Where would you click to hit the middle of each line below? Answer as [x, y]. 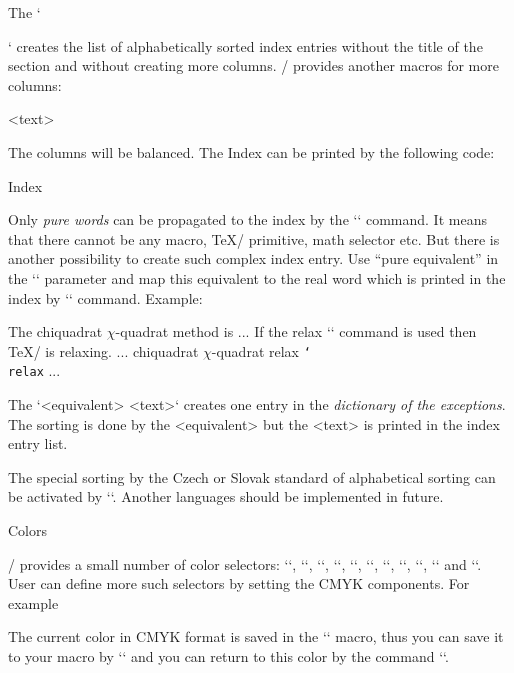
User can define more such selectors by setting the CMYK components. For [239, 583]
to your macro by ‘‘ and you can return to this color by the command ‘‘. [228, 655]
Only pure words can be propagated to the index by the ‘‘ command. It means [247, 219]
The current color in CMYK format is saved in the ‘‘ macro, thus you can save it [256, 636]
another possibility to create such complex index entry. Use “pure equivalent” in [253, 258]
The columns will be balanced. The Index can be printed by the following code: [251, 151]
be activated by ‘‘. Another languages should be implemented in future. [226, 496]
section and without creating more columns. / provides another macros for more [253, 65]
